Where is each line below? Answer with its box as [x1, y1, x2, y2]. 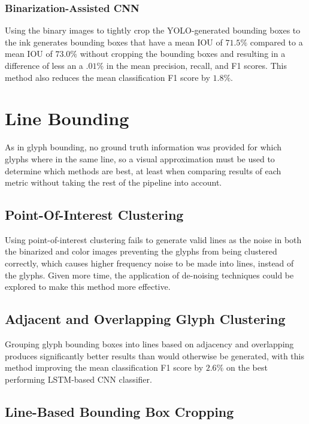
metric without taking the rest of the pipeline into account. [5, 176, 222, 189]
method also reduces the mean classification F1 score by [5, 71, 210, 83]
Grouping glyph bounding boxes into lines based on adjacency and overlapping [5, 338, 294, 350]
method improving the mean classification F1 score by [5, 361, 204, 374]
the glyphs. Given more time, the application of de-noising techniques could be [5, 268, 294, 281]
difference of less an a [5, 59, 83, 71]
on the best [226, 361, 268, 374]
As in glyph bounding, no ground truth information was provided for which [5, 141, 282, 153]
